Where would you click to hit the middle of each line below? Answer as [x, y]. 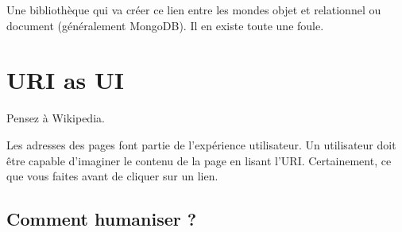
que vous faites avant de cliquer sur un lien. [112, 176]
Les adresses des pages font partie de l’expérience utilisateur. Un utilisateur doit [201, 144]
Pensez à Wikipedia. [56, 118]
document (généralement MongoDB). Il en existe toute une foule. [165, 25]
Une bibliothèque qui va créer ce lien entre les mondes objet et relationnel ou [194, 10]
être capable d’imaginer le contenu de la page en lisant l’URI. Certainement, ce [199, 160]
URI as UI [65, 80]
